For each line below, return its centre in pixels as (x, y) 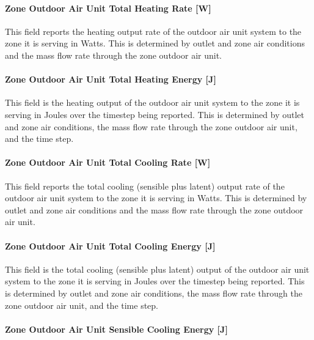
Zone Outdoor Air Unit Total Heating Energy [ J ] (111, 79)
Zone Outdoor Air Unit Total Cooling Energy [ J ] (110, 246)
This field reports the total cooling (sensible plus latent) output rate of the (145, 186)
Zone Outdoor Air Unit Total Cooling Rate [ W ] (108, 162)
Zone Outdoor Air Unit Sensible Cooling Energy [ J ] (116, 329)
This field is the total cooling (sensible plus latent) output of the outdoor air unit (157, 269)
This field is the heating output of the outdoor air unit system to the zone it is (152, 102)
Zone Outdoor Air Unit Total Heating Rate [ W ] (108, 8)
